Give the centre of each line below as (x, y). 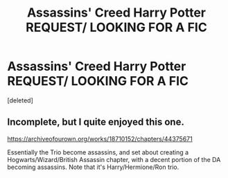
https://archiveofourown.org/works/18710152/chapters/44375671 (100, 139)
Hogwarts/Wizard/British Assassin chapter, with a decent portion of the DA (114, 159)
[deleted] (20, 100)
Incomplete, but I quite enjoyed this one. (96, 122)
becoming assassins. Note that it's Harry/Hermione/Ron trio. (93, 167)
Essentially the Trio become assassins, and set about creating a (98, 152)
